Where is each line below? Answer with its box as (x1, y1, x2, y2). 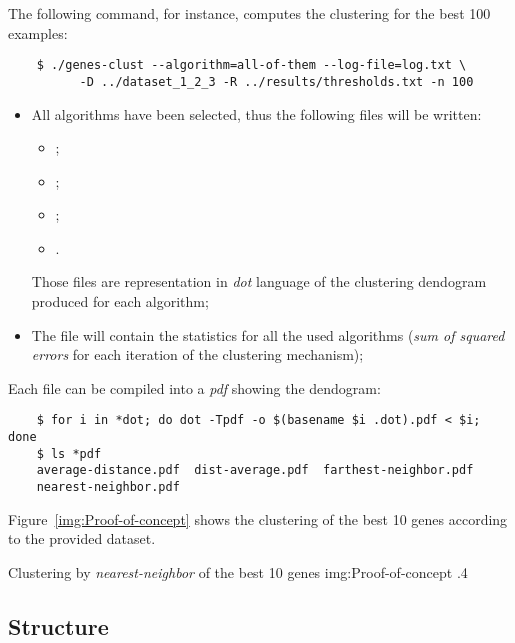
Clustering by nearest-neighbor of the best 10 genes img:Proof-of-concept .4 (8, 561, 468, 582)
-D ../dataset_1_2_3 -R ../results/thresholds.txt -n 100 (79, 74, 474, 89)
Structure (8, 610, 109, 641)
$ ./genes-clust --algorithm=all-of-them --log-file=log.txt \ (36, 58, 467, 73)
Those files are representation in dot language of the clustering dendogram (31, 271, 487, 292)
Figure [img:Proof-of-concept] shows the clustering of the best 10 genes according (8, 508, 508, 529)
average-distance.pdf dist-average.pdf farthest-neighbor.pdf (36, 463, 474, 478)
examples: (8, 22, 68, 43)
